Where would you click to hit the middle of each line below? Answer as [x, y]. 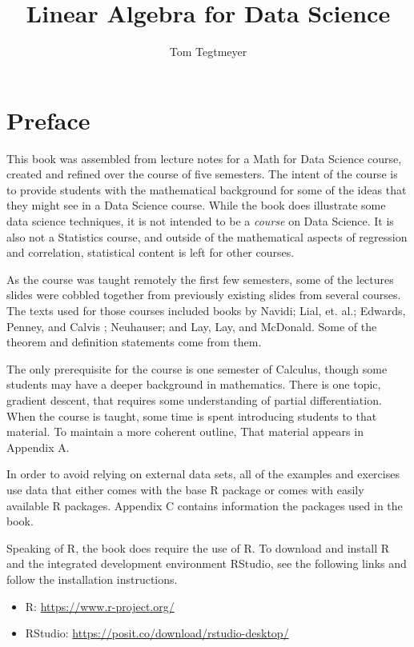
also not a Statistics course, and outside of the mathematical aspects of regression [207, 236]
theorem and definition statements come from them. [134, 342]
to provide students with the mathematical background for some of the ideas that [207, 189]
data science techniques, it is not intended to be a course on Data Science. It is [200, 221]
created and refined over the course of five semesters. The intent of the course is [202, 174]
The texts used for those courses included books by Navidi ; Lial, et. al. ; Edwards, [206, 310]
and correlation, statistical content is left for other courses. [151, 252]
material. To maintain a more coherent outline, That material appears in [185, 431]
